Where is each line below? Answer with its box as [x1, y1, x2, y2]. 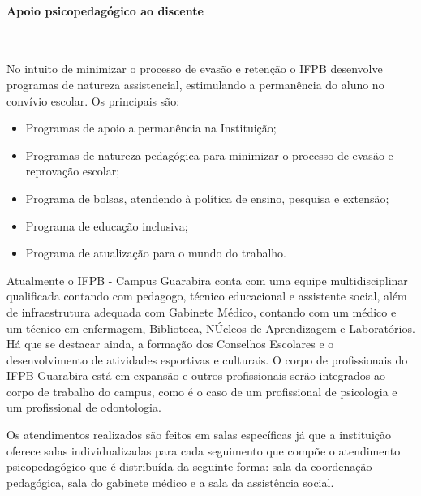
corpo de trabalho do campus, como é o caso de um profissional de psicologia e [6, 382, 397, 399]
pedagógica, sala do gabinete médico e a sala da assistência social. [6, 473, 334, 490]
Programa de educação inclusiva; [25, 217, 188, 234]
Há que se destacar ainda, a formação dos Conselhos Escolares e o [6, 335, 334, 352]
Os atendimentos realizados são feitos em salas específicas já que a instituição [6, 426, 392, 443]
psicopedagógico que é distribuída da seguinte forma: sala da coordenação [6, 458, 372, 475]
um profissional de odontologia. [6, 399, 161, 416]
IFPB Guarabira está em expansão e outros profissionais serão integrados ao [6, 367, 386, 384]
